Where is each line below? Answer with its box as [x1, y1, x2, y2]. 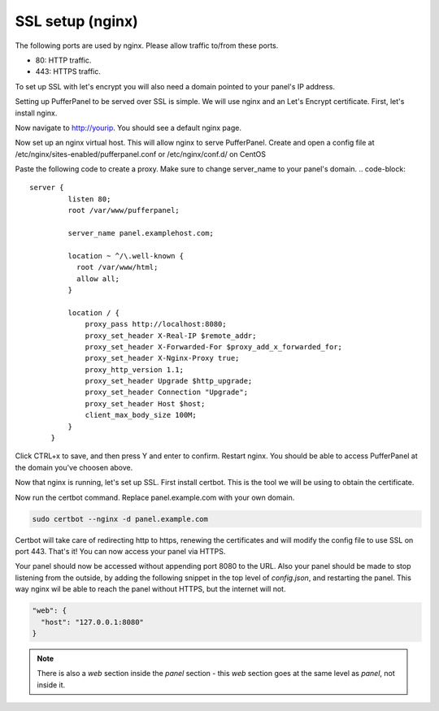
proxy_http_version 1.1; [85, 365, 185, 374]
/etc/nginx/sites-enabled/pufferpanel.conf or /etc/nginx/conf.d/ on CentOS [15, 149, 266, 158]
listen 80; [67, 194, 111, 203]
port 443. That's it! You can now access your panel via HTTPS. [15, 546, 226, 556]
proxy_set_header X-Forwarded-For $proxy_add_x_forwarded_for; [85, 342, 343, 351]
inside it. [37, 679, 66, 690]
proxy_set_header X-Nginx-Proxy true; [85, 353, 240, 363]
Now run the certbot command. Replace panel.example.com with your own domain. [15, 492, 295, 502]
